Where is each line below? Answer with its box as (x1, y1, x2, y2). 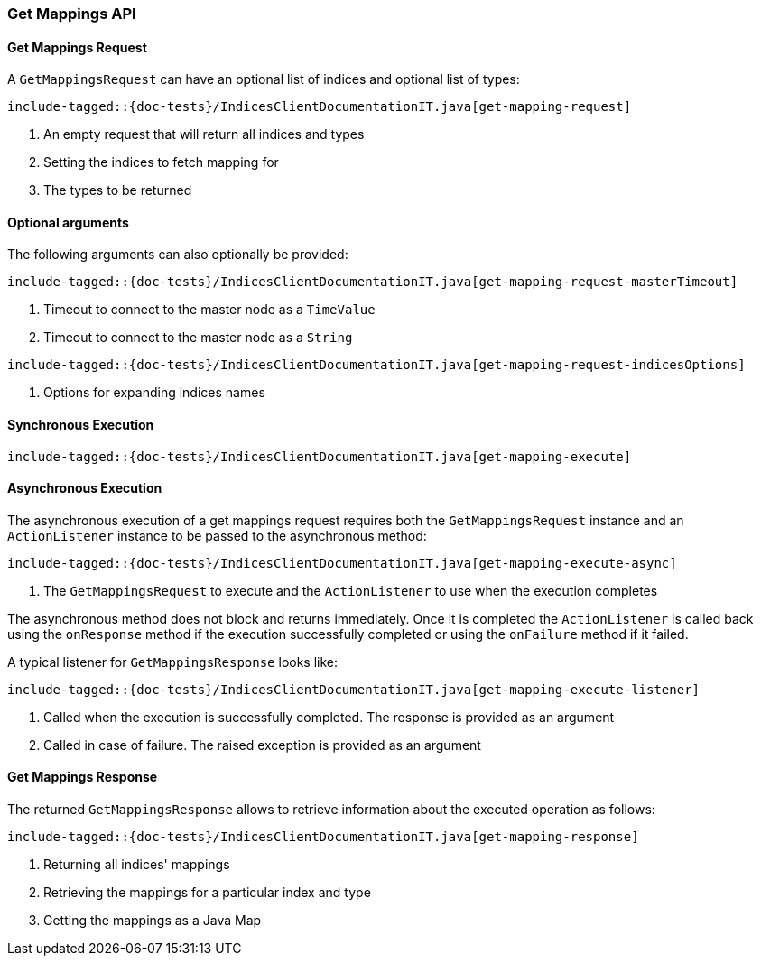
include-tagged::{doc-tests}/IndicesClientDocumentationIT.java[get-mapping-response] (7, 829, 639, 845)
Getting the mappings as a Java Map (43, 912, 262, 929)
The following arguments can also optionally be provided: (7, 246, 348, 263)
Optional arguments (7, 214, 129, 230)
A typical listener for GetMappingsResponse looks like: (7, 653, 339, 670)
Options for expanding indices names (43, 384, 265, 401)
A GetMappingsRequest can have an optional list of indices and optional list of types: (7, 71, 520, 88)
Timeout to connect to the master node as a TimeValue (43, 301, 376, 318)
